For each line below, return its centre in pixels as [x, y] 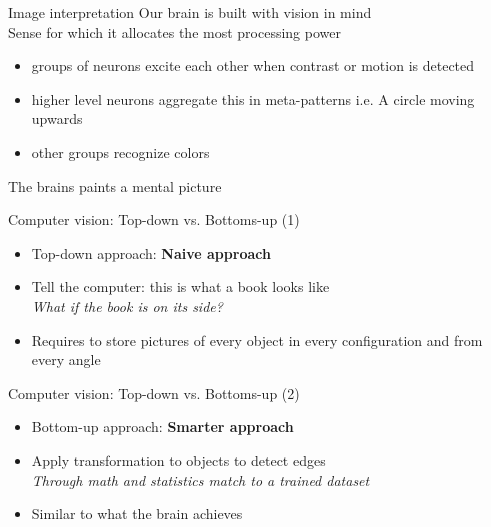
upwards [57, 118]
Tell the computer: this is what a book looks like [180, 286]
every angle [66, 359]
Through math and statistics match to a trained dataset [200, 479]
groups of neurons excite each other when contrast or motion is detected [253, 65]
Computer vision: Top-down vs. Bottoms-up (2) [154, 392]
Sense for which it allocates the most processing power [174, 31]
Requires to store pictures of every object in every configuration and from [257, 339]
